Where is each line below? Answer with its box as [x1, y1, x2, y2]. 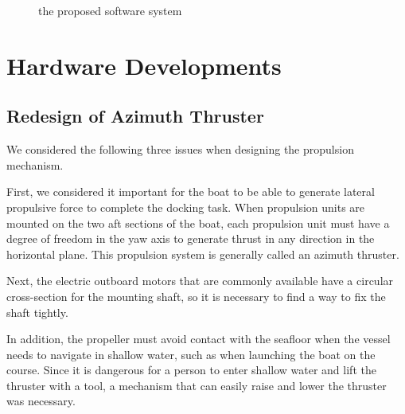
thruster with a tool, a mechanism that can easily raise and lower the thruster [6, 377, 387, 393]
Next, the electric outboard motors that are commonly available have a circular [6, 272, 394, 289]
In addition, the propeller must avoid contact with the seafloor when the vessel [6, 330, 391, 347]
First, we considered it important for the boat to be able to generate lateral [6, 183, 375, 200]
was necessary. [6, 393, 76, 409]
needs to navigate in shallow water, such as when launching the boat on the [6, 346, 376, 362]
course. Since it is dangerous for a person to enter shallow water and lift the [6, 361, 376, 378]
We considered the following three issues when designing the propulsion [6, 141, 354, 158]
